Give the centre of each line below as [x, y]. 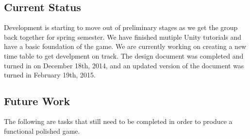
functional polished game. [42, 131]
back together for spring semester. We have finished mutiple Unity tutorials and [123, 37]
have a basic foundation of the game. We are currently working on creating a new [125, 46]
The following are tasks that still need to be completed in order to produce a [118, 121]
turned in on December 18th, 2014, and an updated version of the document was [124, 65]
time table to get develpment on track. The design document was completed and [124, 55]
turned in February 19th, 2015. [50, 75]
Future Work [37, 101]
